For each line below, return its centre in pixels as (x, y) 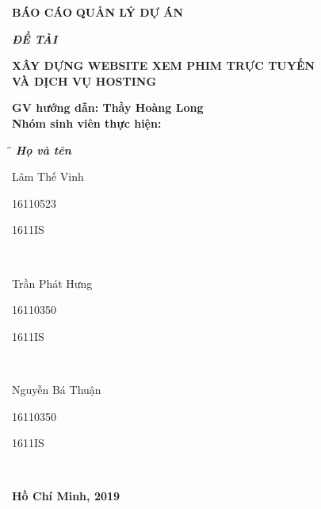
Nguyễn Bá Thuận (57, 389)
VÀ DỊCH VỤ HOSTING (84, 80)
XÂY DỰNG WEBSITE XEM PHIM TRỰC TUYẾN (164, 65)
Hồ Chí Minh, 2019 (66, 496)
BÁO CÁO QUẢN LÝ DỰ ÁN (98, 12)
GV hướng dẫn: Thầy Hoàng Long (108, 107)
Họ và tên (43, 149)
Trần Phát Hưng (52, 283)
